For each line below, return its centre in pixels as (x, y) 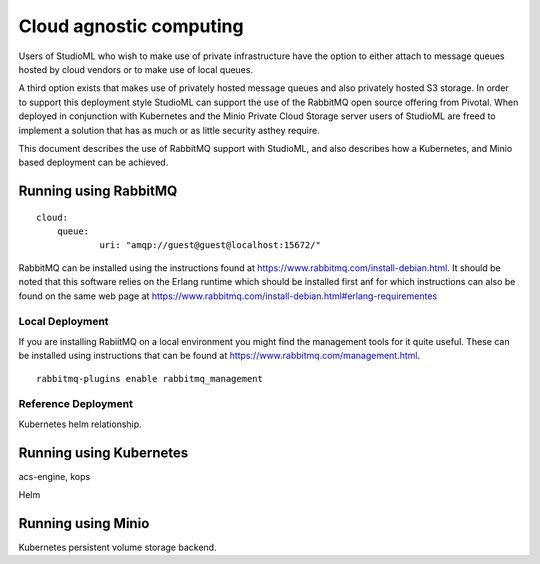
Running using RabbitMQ (98, 191)
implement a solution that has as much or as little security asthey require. (169, 130)
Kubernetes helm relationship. (80, 424)
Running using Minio (84, 523)
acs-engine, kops (54, 476)
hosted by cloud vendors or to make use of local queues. (136, 69)
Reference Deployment (76, 404)
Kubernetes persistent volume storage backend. (117, 547)
